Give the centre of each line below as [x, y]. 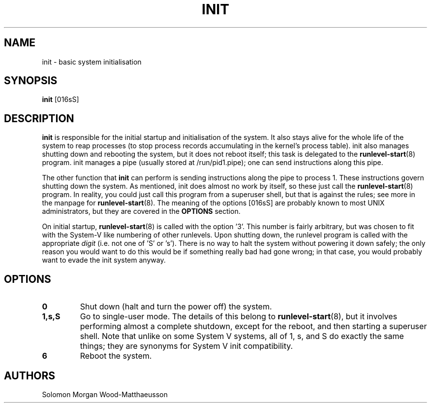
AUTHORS [30, 375]
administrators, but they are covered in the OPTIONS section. [141, 211]
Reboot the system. [116, 356]
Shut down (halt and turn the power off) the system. [176, 307]
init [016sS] [61, 100]
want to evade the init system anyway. [104, 260]
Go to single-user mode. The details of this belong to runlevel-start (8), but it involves [239, 317]
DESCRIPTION [39, 118]
